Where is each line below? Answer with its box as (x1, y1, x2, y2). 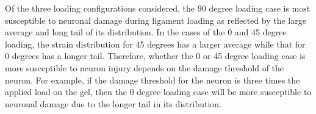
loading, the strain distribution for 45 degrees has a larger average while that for (5, 37, 306, 50)
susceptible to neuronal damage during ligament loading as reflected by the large (5, 13, 306, 26)
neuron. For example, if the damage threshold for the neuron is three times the (5, 73, 300, 86)
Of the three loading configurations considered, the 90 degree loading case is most (5, 2, 311, 14)
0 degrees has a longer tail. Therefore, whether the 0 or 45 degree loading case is (5, 49, 306, 62)
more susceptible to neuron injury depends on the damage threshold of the (5, 61, 284, 74)
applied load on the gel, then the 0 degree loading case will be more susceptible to (5, 85, 312, 98)
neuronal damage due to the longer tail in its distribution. (5, 97, 221, 110)
